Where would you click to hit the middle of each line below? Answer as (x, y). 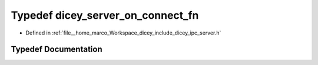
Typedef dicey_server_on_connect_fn (105, 15)
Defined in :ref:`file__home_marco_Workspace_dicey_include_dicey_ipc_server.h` (123, 33)
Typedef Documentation (57, 49)
